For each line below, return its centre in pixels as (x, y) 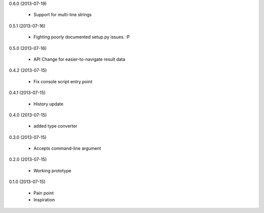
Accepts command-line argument (67, 148)
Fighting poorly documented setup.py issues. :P (82, 37)
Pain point (44, 193)
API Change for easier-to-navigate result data (79, 59)
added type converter (55, 126)
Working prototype (53, 170)
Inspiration (44, 200)
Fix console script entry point (63, 81)
